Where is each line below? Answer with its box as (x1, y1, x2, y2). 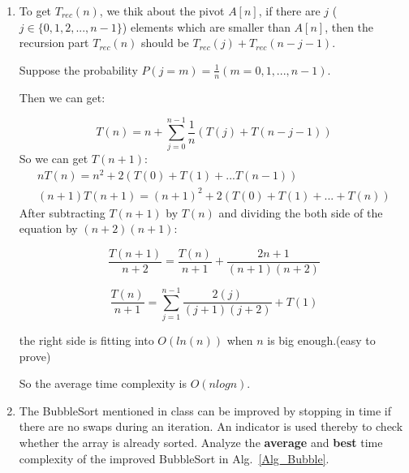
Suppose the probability (19, 61, 138, 78)
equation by (19, 220, 78, 237)
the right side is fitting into (19, 331, 154, 348)
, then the (325, 18, 374, 35)
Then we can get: (19, 88, 105, 105)
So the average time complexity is (19, 375, 187, 392)
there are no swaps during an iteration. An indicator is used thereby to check (19, 418, 403, 435)
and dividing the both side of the (218, 204, 383, 221)
